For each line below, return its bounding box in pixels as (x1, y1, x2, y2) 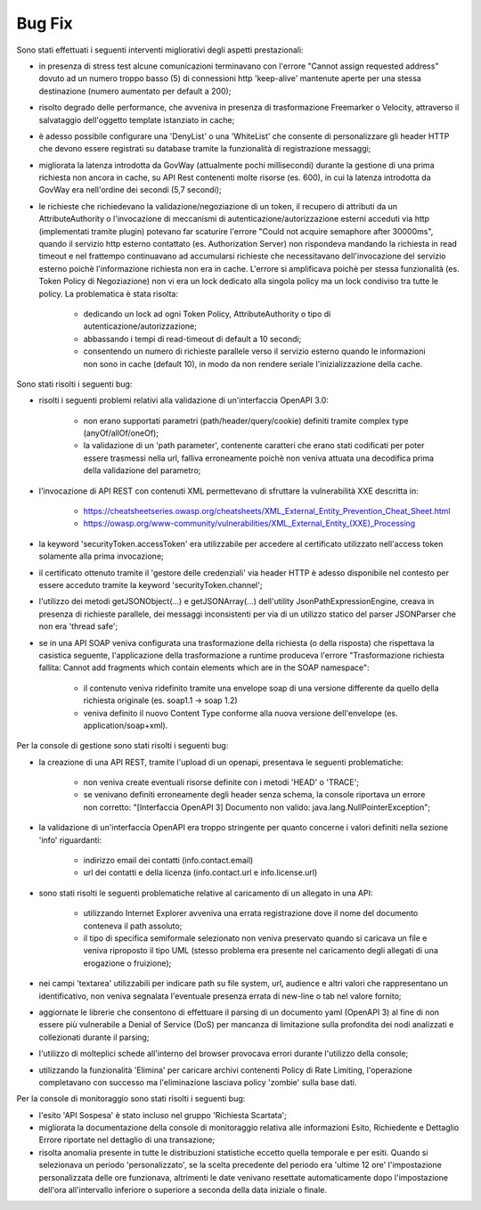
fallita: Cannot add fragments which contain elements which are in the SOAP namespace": (38, 662, 370, 673)
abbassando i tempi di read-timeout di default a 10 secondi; (83, 333, 302, 344)
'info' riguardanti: (38, 834, 102, 846)
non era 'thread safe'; (38, 621, 118, 632)
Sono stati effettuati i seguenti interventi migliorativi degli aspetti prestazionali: (16, 45, 304, 55)
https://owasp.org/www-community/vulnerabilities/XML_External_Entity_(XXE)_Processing (83, 518, 416, 529)
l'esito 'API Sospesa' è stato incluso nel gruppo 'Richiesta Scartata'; (38, 1109, 287, 1120)
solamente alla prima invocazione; (38, 551, 164, 561)
